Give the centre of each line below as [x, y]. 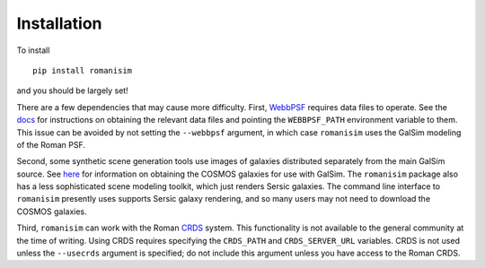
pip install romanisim [83, 70]
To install [33, 50]
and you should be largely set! [73, 91]
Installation [59, 23]
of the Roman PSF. [51, 144]
